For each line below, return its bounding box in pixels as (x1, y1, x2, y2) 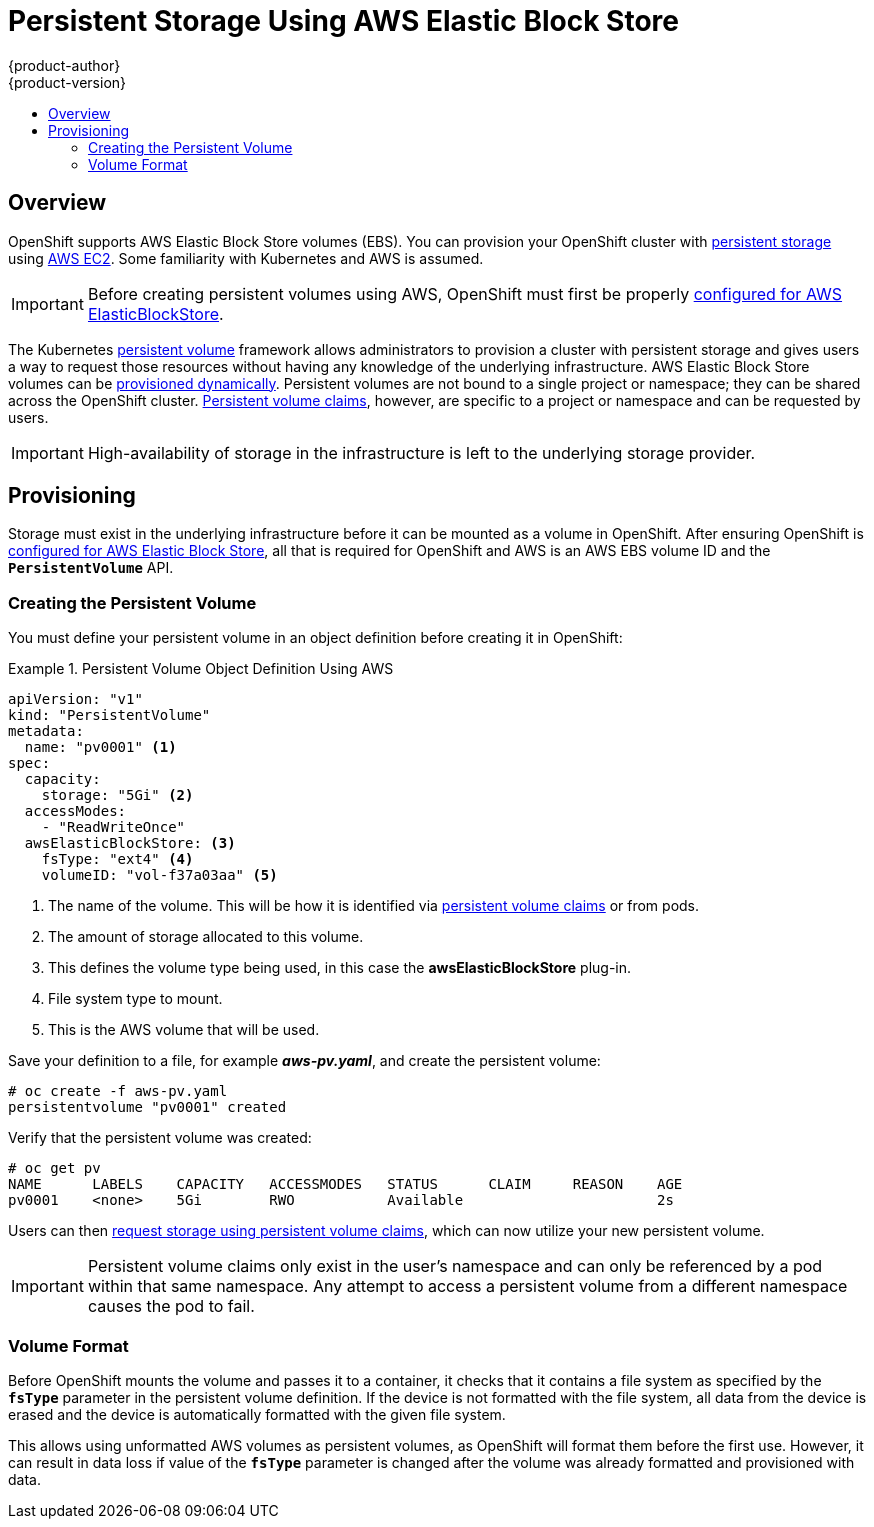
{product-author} (8, 56, 121, 74)
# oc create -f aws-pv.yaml (8, 1083, 228, 1100)
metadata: (8, 723, 84, 740)
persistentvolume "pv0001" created (8, 1099, 287, 1116)
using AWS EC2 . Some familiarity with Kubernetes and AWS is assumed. (8, 249, 484, 267)
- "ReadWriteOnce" (41, 819, 186, 836)
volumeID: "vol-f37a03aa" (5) (41, 867, 278, 884)
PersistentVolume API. (8, 559, 174, 577)
